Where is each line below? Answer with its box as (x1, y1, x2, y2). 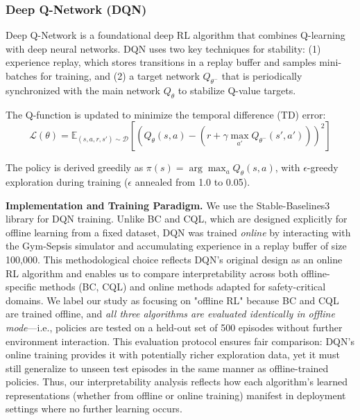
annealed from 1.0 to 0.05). (135, 174, 250, 189)
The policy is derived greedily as (6, 160, 144, 175)
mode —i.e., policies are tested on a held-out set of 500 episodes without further (6, 320, 343, 334)
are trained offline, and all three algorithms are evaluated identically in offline (6, 306, 335, 321)
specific (6, 279, 37, 294)
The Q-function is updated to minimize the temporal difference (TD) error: (6, 107, 326, 121)
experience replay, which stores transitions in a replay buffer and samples (6, 55, 316, 69)
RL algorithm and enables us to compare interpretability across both (6, 265, 298, 280)
